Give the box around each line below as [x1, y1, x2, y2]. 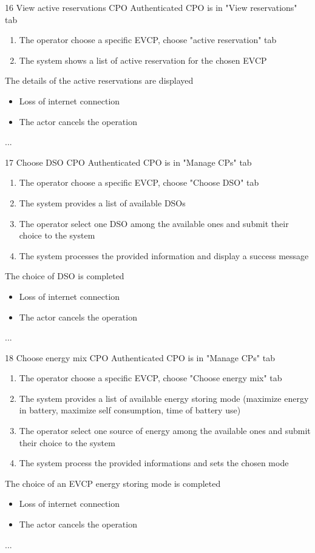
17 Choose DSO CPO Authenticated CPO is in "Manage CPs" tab [5, 155, 252, 168]
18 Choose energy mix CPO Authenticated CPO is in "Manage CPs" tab [5, 351, 275, 364]
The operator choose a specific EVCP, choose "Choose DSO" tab [19, 176, 259, 189]
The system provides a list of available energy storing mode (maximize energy [19, 392, 309, 404]
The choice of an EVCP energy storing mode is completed [5, 477, 221, 489]
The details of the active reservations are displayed [5, 74, 194, 87]
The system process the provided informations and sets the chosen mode [19, 456, 289, 469]
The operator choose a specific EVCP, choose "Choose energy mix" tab [19, 371, 282, 384]
